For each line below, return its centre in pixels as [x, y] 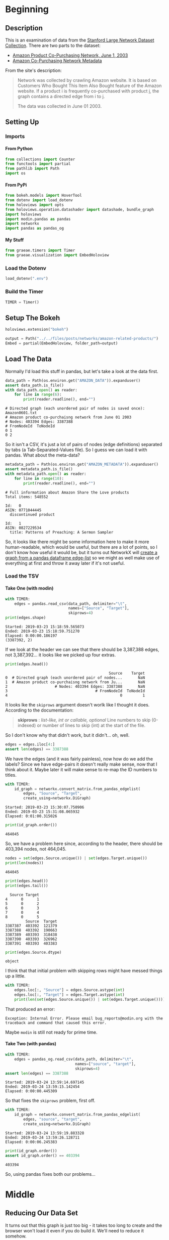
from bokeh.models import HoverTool [44, 196]
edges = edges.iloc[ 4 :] [30, 744]
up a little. [16, 976]
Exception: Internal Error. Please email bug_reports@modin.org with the [84, 1018]
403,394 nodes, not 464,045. [36, 849]
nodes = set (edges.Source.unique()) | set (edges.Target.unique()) [76, 858]
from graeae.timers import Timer [40, 251]
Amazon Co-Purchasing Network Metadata [57, 61]
